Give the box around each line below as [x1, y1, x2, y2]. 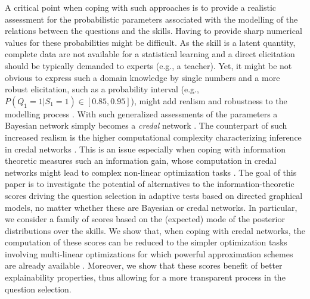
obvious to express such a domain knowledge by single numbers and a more [5, 71, 280, 83]
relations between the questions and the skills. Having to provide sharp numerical [5, 24, 302, 37]
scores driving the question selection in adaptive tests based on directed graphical [5, 189, 303, 201]
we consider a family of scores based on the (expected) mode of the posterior [5, 213, 285, 225]
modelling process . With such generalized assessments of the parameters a [5, 107, 278, 120]
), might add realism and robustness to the [131, 94, 287, 107]
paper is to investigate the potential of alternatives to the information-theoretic [5, 177, 294, 190]
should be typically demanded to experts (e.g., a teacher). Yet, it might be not [5, 59, 292, 71]
